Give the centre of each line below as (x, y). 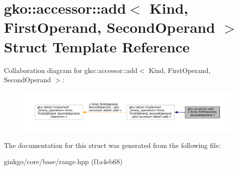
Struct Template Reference (97, 46)
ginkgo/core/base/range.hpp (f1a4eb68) (63, 161)
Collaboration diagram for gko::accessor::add (71, 70)
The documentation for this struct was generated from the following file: (112, 145)
